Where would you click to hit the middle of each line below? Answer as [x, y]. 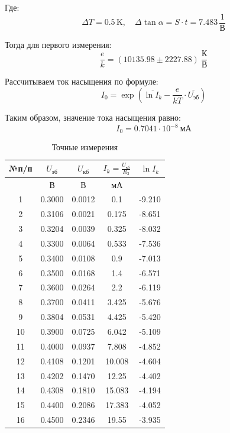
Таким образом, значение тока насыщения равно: [93, 117]
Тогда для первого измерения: [58, 44]
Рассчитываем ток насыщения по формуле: [82, 81]
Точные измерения [85, 147]
